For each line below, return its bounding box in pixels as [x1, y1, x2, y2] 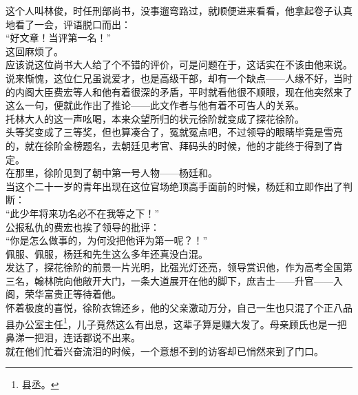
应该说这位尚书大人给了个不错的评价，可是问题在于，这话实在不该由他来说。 [6, 57, 352, 72]
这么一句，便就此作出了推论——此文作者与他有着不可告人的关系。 [6, 98, 304, 112]
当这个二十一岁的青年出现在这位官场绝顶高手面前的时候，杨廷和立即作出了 [6, 179, 343, 193]
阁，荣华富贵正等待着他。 [6, 287, 121, 301]
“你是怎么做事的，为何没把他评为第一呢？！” [6, 233, 208, 247]
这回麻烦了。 [6, 43, 63, 58]
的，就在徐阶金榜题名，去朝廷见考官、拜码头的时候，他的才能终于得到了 [6, 138, 333, 152]
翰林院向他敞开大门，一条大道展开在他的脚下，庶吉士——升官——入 [34, 273, 343, 287]
